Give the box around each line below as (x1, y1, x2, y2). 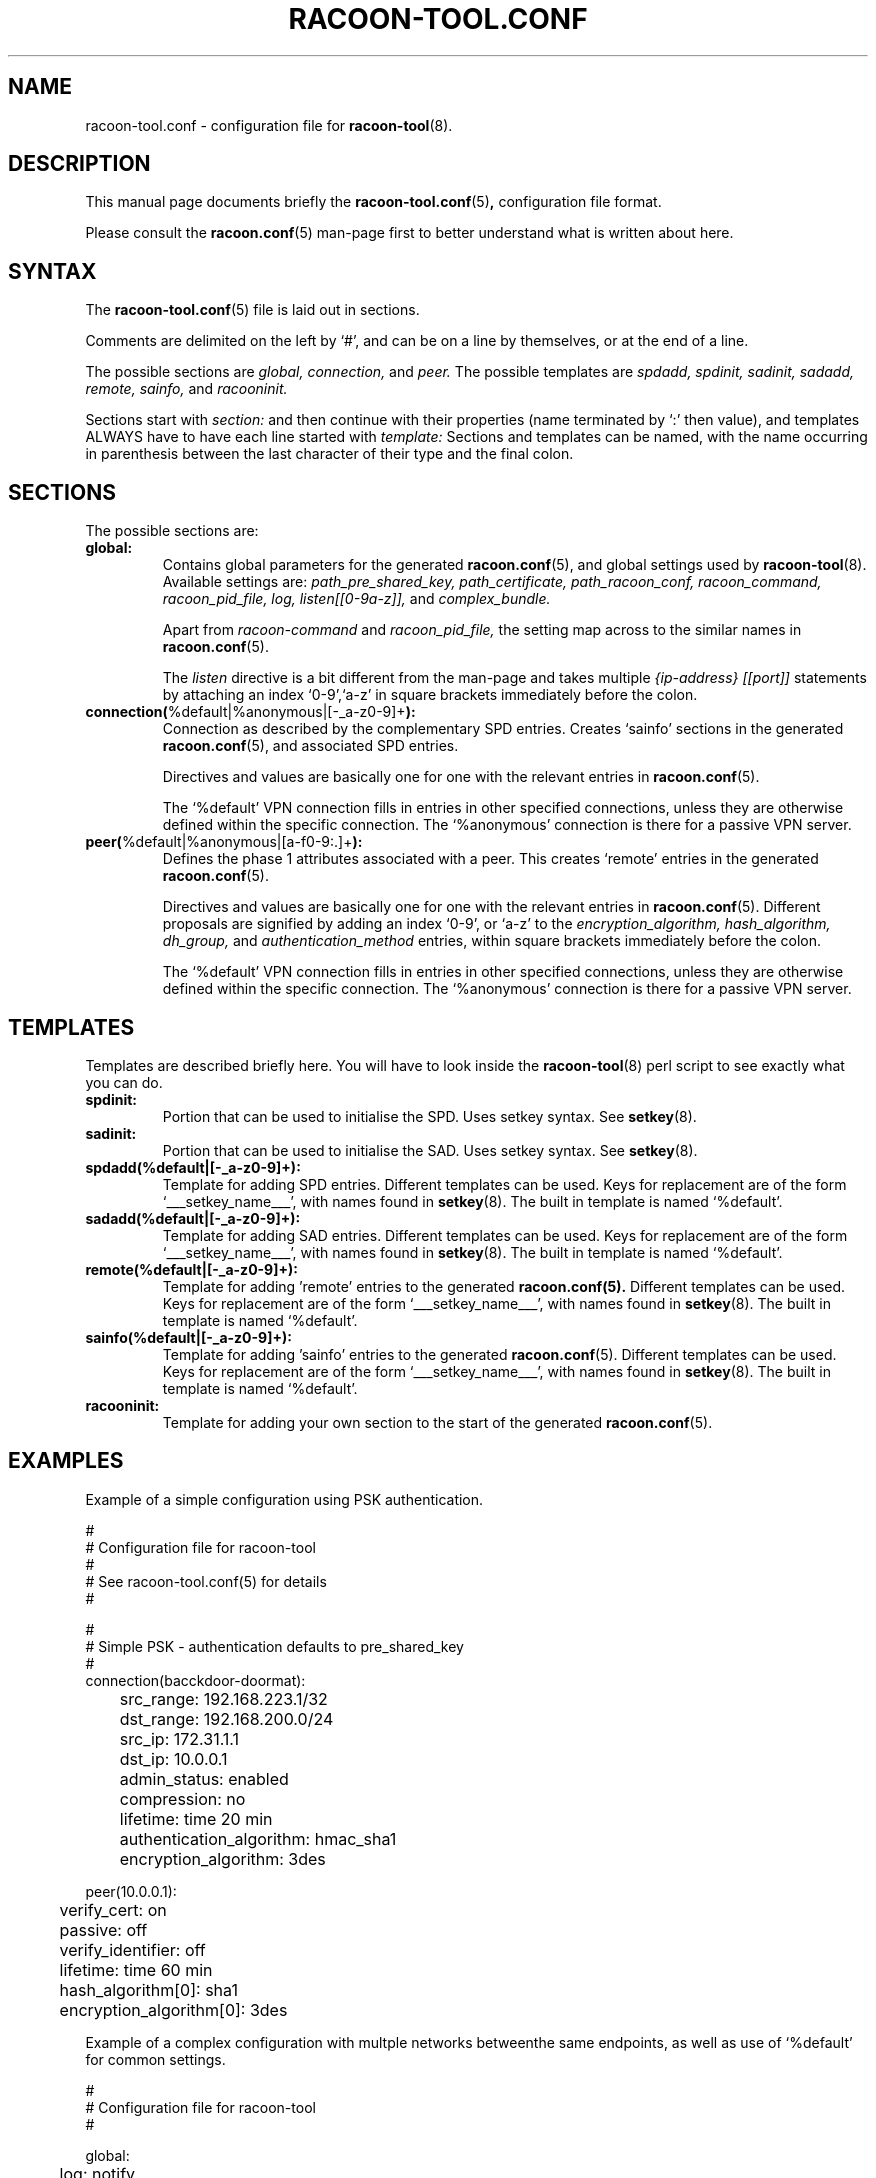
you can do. (85, 1073, 163, 1091)
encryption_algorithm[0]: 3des (59, 1999, 288, 2020)
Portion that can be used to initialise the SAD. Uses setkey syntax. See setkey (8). (162, 1141, 698, 1159)
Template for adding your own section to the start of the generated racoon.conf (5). (162, 1413, 713, 1431)
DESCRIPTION (8, 151, 151, 177)
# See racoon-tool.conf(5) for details (85, 1572, 327, 1590)
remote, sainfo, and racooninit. (85, 380, 288, 398)
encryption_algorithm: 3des (119, 1848, 326, 1869)
